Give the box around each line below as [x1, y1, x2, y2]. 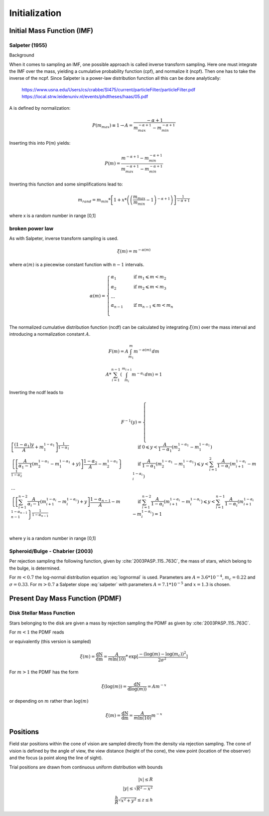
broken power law [9, 225, 54, 232]
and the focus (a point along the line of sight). [9, 755, 103, 761]
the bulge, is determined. [9, 565, 61, 571]
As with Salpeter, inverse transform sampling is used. [9, 235, 119, 241]
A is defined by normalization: [9, 105, 71, 111]
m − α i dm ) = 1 [132, 371, 162, 378]
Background [9, 52, 34, 58]
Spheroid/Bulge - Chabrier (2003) [9, 548, 93, 555]
